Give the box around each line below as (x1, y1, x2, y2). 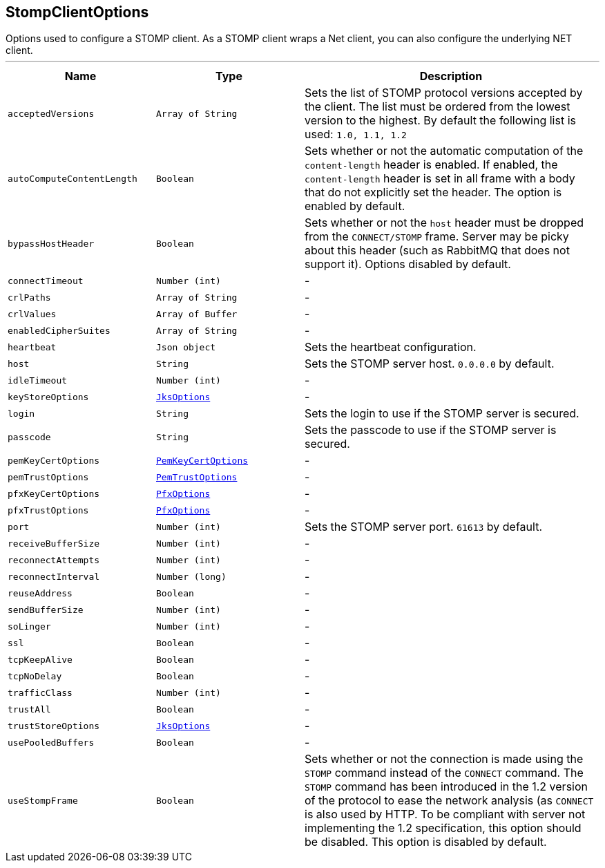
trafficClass (8, 687, 73, 698)
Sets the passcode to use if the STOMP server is (305, 423, 557, 437)
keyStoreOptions (8, 391, 89, 402)
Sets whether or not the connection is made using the (305, 752, 584, 766)
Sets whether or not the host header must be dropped (305, 216, 584, 230)
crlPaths (8, 292, 51, 303)
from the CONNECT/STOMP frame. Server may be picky (305, 229, 569, 244)
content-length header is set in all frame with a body (305, 171, 575, 186)
